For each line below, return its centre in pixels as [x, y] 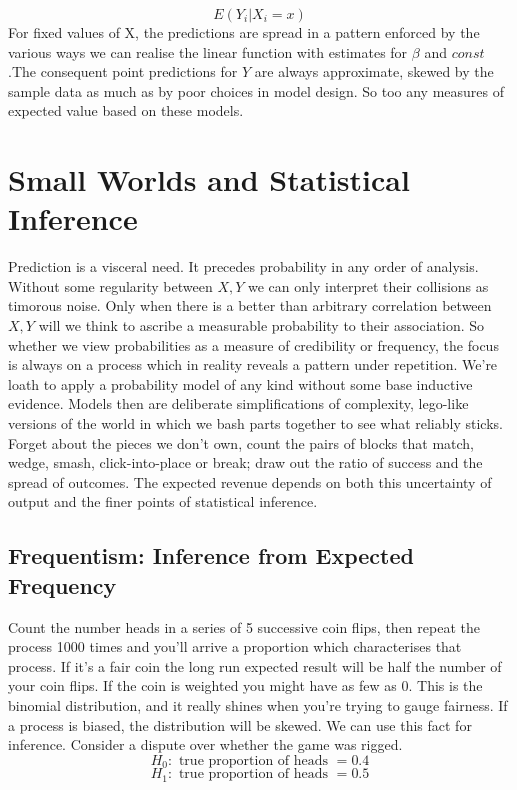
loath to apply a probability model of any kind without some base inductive [240, 383]
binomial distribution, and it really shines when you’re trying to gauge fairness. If [258, 704]
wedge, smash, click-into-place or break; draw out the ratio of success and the [245, 462]
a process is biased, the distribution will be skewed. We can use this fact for [240, 724]
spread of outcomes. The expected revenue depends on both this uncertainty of [250, 481]
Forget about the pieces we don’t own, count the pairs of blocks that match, [241, 442]
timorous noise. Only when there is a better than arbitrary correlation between [250, 305]
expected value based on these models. [126, 110]
